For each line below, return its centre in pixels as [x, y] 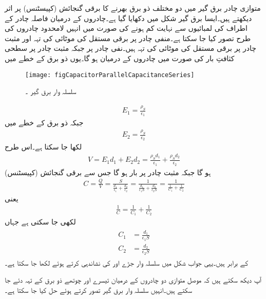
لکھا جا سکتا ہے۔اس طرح [43, 147]
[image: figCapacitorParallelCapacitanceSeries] [110, 75]
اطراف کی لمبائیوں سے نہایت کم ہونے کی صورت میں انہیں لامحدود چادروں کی [126, 28]
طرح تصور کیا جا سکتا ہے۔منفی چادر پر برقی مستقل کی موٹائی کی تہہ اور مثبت [128, 38]
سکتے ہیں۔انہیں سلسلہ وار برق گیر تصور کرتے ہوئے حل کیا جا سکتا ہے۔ [99, 289]
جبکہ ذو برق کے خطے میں [44, 123]
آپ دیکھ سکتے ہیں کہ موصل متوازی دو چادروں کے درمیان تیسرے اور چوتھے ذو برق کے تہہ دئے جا [133, 280]
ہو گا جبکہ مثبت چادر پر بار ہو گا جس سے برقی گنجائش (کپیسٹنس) [108, 172]
